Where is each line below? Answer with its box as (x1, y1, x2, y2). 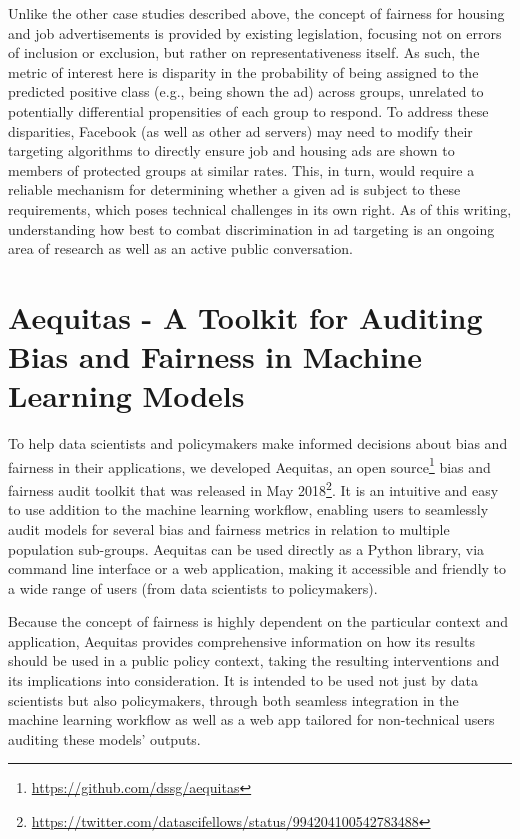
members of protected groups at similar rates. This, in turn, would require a (8, 159, 475, 180)
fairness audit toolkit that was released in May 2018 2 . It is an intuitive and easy (8, 477, 499, 500)
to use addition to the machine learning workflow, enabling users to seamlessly (8, 499, 489, 520)
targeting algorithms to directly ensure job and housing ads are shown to (8, 140, 455, 161)
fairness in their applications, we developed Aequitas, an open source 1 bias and (8, 453, 491, 477)
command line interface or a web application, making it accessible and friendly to (8, 558, 507, 579)
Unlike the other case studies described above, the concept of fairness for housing (8, 3, 505, 23)
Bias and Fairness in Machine (8, 336, 422, 377)
